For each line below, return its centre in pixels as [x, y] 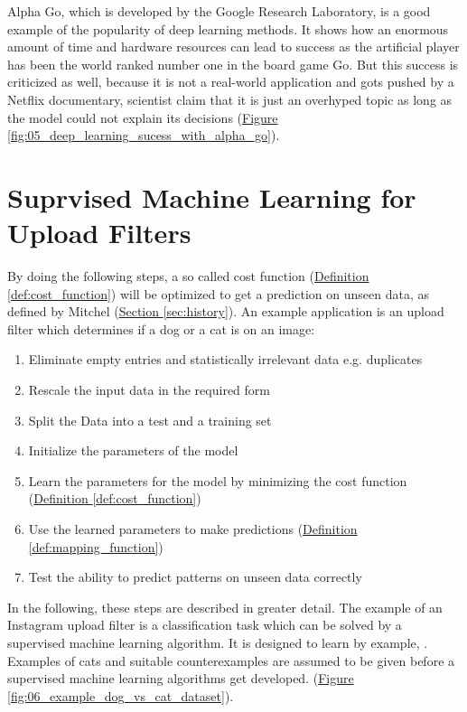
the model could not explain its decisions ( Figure [143, 117]
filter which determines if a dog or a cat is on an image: [161, 328]
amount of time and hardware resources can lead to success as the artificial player [233, 47]
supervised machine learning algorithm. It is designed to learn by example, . [218, 642]
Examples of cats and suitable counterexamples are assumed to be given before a [231, 660]
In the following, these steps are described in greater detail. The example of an [225, 607]
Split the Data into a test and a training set [150, 420]
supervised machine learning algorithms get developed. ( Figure [181, 678]
